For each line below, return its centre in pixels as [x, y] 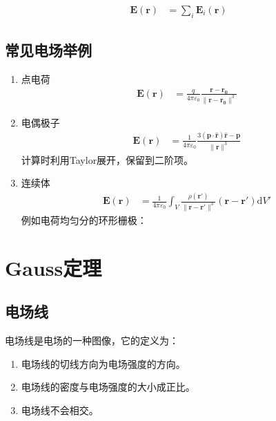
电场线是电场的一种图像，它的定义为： [92, 340]
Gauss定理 [53, 267]
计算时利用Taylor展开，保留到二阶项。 [107, 159]
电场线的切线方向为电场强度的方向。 [103, 363]
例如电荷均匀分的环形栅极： [84, 220]
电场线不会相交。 [60, 410]
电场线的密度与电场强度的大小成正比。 [108, 387]
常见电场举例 [48, 50]
